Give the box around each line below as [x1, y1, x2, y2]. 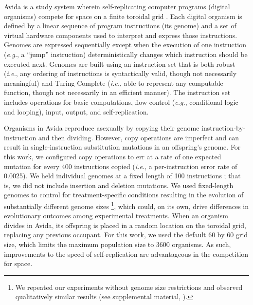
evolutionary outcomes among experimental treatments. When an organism [4, 210, 228, 221]
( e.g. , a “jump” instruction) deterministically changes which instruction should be [4, 49, 248, 59]
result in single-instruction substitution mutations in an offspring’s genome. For [4, 142, 241, 152]
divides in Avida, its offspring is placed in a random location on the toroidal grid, [4, 220, 246, 230]
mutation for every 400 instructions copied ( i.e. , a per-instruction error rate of [4, 161, 237, 171]
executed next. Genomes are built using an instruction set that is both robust [4, 58, 235, 69]
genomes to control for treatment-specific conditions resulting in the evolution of [4, 190, 244, 200]
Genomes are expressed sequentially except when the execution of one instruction [4, 39, 246, 50]
